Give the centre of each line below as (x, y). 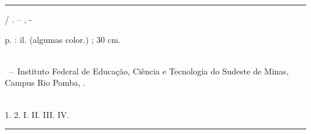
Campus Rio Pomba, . (45, 82)
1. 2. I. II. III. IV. (37, 114)
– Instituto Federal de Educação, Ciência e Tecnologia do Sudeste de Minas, (149, 71)
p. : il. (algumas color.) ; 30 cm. (63, 39)
